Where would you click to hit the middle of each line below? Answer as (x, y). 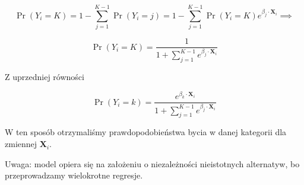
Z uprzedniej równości (45, 77)
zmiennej (21, 144)
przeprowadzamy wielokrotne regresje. (74, 175)
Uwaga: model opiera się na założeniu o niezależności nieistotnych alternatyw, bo (152, 163)
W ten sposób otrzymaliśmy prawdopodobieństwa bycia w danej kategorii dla (146, 132)
